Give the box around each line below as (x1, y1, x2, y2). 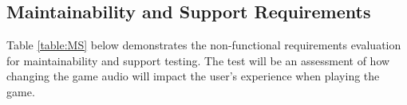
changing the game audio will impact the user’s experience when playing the (6, 68, 380, 84)
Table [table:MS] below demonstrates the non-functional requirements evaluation (6, 37, 401, 53)
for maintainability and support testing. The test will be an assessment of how (6, 52, 390, 68)
